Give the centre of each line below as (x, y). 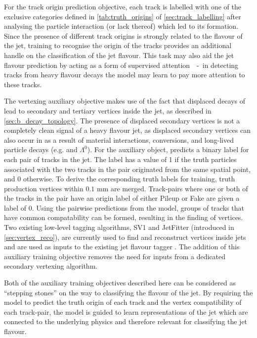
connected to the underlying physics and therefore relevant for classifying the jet (126, 321)
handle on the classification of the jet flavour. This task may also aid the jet (119, 55)
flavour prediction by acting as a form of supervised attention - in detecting (121, 65)
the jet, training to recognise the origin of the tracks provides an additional (118, 45)
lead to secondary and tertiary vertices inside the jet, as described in (108, 110)
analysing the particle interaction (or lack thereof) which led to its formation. (121, 26)
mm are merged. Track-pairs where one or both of (172, 188)
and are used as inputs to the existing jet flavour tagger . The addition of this (122, 247)
